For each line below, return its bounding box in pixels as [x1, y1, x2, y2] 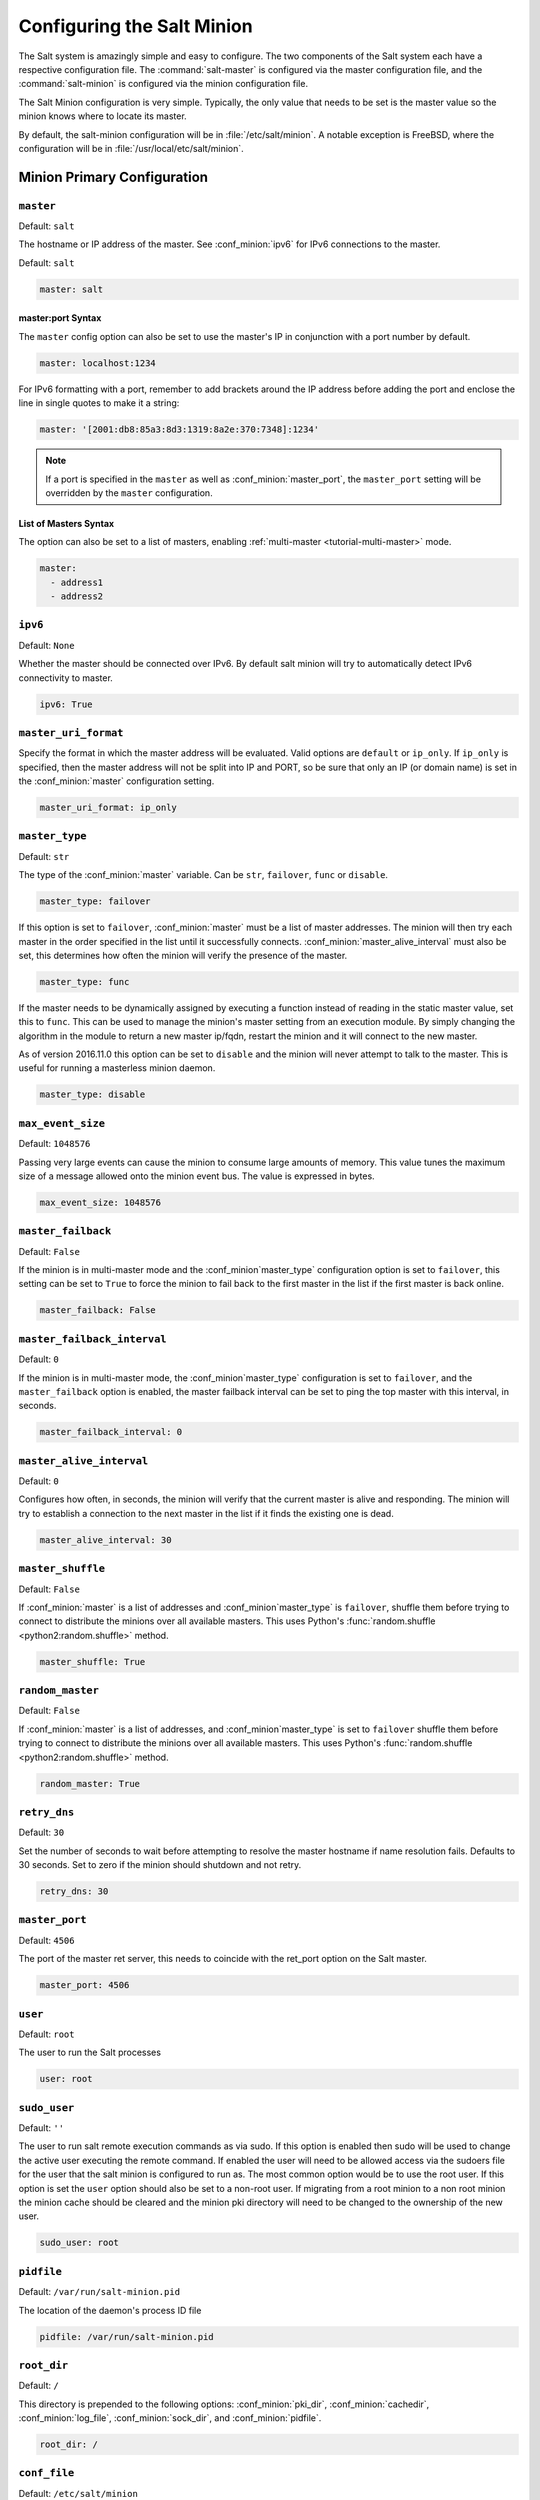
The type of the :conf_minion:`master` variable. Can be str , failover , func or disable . [18, 869, 389, 881]
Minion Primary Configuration [18, 168, 209, 185]
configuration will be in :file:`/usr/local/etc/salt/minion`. [18, 142, 244, 154]
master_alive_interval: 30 [39, 1534, 172, 1545]
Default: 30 [18, 1826, 65, 1839]
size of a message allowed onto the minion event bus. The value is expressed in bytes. [18, 1170, 375, 1182]
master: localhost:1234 [39, 357, 157, 369]
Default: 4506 [18, 1934, 75, 1946]
